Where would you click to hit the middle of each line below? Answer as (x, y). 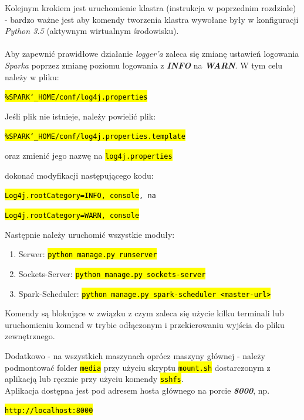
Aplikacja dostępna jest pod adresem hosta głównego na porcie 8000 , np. (137, 390)
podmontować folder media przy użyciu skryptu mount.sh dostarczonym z (138, 367)
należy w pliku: (32, 76)
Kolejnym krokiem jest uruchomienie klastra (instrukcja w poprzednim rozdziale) (151, 8)
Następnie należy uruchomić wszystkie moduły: (90, 234)
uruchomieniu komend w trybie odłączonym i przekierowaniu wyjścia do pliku (145, 324)
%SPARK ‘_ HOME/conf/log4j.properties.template (95, 137)
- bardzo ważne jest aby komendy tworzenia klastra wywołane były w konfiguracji (152, 19)
